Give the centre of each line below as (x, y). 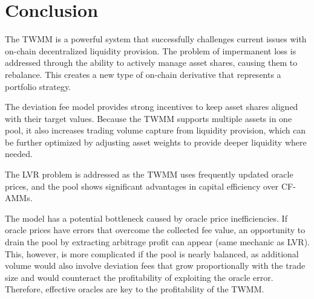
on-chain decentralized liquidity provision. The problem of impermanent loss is (151, 50)
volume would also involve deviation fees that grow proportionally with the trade (155, 265)
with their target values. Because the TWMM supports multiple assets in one (149, 118)
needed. (19, 154)
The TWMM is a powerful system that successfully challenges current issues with (156, 39)
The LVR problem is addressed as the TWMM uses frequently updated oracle (149, 174)
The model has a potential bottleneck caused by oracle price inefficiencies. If (146, 218)
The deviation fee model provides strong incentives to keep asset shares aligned (152, 107)
